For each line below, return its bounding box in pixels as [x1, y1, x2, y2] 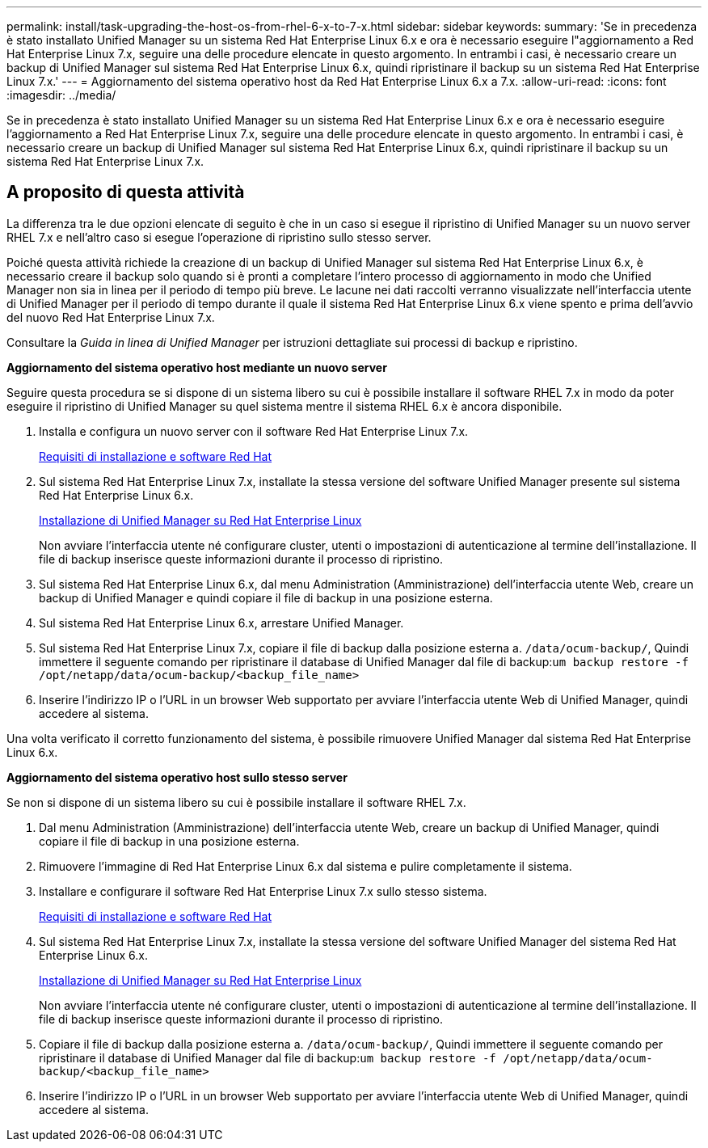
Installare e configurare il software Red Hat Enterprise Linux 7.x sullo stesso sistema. [39, 884, 487, 898]
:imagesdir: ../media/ [6, 88, 116, 102]
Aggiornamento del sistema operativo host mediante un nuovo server [6, 360, 387, 374]
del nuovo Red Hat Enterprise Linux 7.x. [6, 310, 215, 324]
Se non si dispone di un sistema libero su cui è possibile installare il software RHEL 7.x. [6, 795, 466, 809]
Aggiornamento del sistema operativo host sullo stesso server [6, 770, 348, 784]
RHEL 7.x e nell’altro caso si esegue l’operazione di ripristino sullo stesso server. [6, 230, 432, 244]
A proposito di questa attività [6, 182, 245, 203]
